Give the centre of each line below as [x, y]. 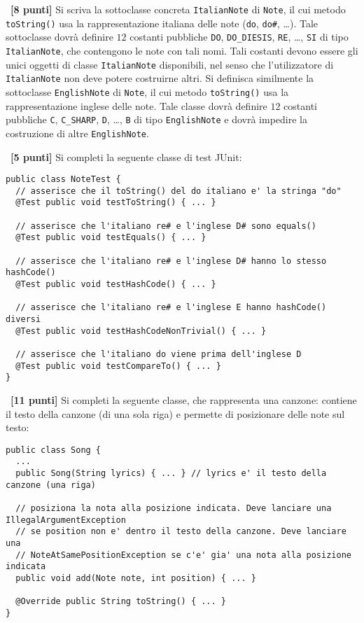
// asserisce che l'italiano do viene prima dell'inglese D [159, 354]
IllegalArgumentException [66, 520]
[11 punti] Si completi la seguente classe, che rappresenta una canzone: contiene [184, 399]
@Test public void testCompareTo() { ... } [118, 366]
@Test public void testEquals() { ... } [111, 238]
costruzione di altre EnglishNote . [77, 133]
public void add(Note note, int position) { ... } [136, 578]
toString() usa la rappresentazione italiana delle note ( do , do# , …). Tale [162, 23]
